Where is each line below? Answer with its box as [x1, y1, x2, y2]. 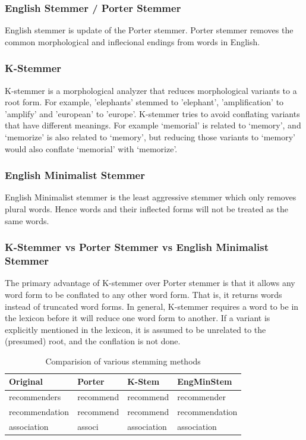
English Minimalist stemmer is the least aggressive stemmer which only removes [5, 191, 296, 203]
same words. [5, 214, 49, 227]
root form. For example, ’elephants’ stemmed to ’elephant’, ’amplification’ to [5, 96, 284, 108]
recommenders [9, 391, 61, 403]
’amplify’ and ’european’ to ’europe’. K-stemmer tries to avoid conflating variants [5, 107, 300, 120]
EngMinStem [177, 375, 232, 388]
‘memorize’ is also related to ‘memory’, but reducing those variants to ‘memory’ [5, 131, 295, 143]
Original [9, 375, 43, 388]
